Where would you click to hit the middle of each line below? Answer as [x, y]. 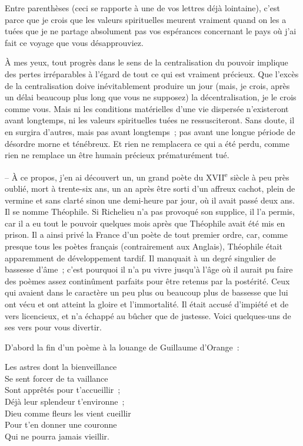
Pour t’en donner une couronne [61, 424]
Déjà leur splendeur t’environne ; [65, 401]
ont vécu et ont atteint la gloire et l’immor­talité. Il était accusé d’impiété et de [147, 304]
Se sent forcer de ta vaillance [56, 378]
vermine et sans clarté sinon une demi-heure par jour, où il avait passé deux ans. [150, 200]
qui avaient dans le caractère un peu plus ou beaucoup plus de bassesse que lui [146, 292]
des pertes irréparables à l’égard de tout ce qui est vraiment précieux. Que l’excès [152, 73]
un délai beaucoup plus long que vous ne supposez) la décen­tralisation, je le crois [151, 97]
